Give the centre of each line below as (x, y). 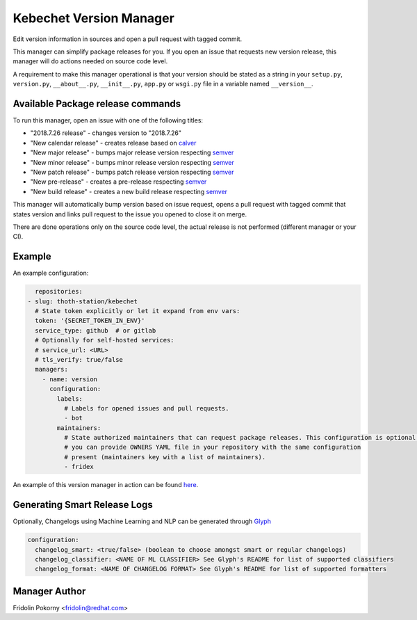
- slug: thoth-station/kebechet (83, 301)
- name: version (69, 379)
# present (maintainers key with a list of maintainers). (165, 457)
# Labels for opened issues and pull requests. (146, 408)
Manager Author (49, 591)
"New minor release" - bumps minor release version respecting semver (132, 162)
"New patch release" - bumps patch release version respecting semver (132, 172)
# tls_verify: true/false (79, 359)
